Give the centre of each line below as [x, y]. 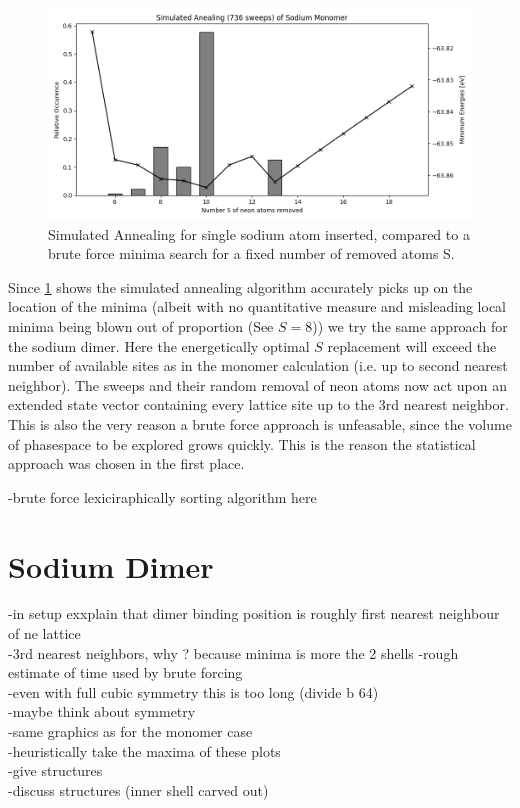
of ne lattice [44, 633]
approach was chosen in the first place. [126, 463]
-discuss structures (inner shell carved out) [138, 789]
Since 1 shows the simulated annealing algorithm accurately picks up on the [240, 286]
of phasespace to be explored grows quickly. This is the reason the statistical [242, 443]
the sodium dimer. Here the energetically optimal [159, 345]
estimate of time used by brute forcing [125, 672]
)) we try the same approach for [410, 325]
